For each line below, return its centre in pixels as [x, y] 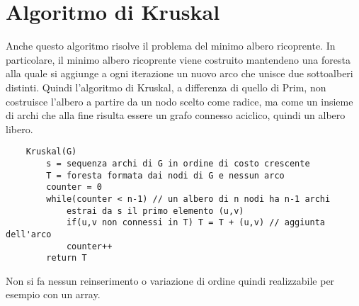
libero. [19, 129]
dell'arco [29, 234]
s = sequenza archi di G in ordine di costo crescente [178, 163]
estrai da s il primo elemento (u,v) [155, 211]
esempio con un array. [53, 294]
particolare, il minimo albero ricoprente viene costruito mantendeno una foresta [178, 59]
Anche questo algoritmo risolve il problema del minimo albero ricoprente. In [171, 46]
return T [67, 258]
